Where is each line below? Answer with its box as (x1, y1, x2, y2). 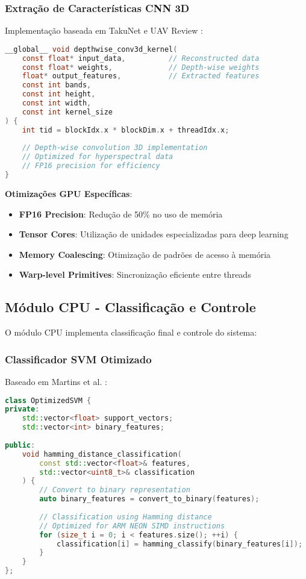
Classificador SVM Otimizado (5, 351, 152, 366)
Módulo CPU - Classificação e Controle (5, 298, 256, 316)
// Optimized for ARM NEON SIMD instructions (39, 521, 225, 530)
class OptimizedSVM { (5, 396, 92, 405)
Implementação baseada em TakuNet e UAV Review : (5, 24, 203, 37)
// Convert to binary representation (39, 486, 190, 495)
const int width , (22, 99, 92, 108)
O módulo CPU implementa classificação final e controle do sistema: (5, 326, 257, 339)
